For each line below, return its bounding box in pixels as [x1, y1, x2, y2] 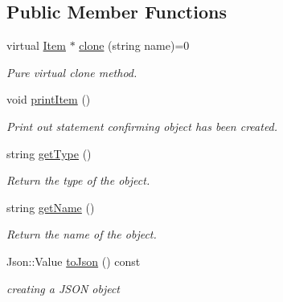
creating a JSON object [6, 280, 121, 296]
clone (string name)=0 [79, 37, 190, 54]
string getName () [6, 198, 95, 215]
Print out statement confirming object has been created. [6, 117, 278, 134]
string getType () [6, 145, 92, 161]
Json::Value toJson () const [6, 252, 141, 269]
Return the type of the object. [6, 172, 150, 189]
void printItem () [6, 91, 91, 108]
